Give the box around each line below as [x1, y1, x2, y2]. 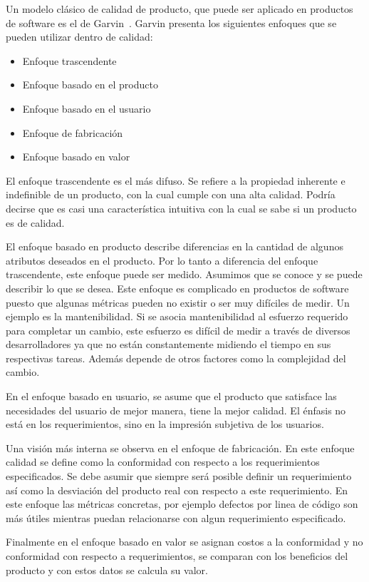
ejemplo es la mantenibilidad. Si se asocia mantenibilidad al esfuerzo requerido [6, 309, 348, 324]
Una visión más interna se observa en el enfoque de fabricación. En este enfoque [6, 440, 355, 455]
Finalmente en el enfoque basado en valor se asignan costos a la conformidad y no [6, 534, 363, 549]
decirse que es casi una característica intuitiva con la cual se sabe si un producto [6, 200, 357, 215]
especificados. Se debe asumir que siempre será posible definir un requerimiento [6, 469, 352, 484]
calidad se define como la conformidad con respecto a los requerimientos [6, 454, 320, 469]
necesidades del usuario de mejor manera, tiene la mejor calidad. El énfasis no [6, 402, 346, 417]
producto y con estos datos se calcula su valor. [6, 562, 208, 577]
